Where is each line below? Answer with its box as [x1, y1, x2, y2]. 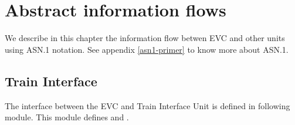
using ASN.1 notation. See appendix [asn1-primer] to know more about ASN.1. [5, 43, 289, 55]
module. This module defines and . [5, 111, 129, 123]
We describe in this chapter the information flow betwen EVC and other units [5, 32, 285, 44]
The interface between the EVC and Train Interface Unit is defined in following [5, 99, 290, 112]
